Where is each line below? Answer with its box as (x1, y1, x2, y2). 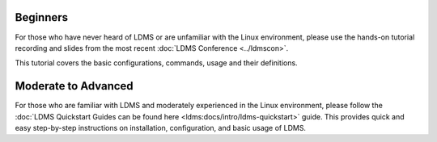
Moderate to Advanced (15, 79, 134, 93)
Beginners (15, 10, 69, 24)
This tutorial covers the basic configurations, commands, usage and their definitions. (15, 58, 299, 68)
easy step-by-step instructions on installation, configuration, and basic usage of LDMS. (15, 123, 307, 132)
